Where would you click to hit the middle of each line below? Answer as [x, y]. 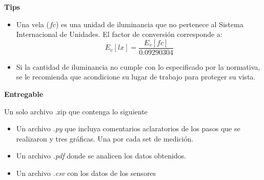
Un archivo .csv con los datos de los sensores [86, 173]
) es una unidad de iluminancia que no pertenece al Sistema [149, 24]
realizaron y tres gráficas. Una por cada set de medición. [105, 138]
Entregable [24, 94]
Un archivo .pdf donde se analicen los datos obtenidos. [101, 156]
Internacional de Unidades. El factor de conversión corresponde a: [119, 34]
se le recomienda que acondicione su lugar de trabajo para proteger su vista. [136, 77]
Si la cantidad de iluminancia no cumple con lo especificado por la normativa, [138, 66]
